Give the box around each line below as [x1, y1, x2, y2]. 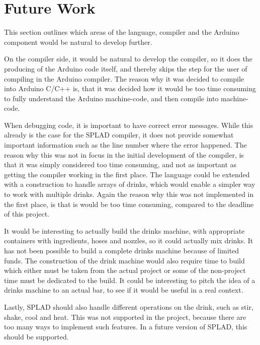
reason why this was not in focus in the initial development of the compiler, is [4, 149, 244, 160]
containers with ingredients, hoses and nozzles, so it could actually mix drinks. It [4, 235, 253, 246]
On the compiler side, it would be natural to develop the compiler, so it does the [4, 53, 252, 64]
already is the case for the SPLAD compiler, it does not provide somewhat [4, 129, 234, 140]
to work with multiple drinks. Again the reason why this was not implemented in [4, 189, 254, 199]
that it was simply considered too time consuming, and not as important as [4, 159, 237, 170]
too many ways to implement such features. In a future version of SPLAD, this [4, 321, 247, 332]
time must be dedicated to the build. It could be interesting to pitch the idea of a [4, 274, 255, 285]
